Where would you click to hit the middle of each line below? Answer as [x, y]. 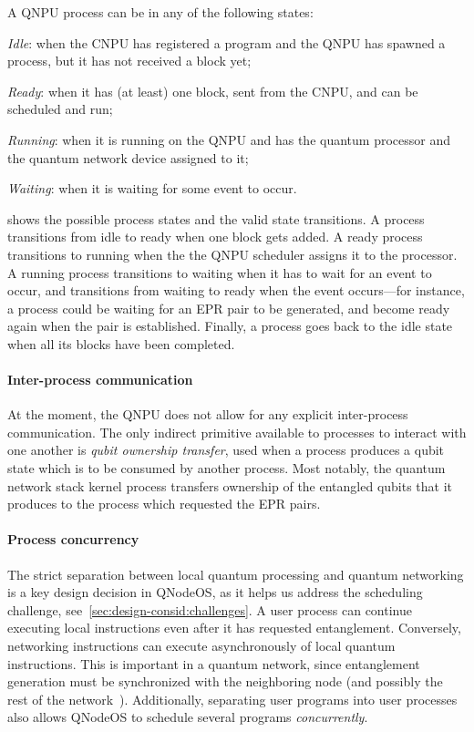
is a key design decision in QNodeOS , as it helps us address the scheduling [215, 592]
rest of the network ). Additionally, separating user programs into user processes [232, 699]
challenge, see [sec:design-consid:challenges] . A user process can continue [210, 609]
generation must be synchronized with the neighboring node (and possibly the [225, 681]
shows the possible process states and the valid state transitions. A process [216, 218]
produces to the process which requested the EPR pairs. [164, 504]
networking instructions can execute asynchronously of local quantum [201, 646]
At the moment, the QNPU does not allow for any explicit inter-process [208, 414]
